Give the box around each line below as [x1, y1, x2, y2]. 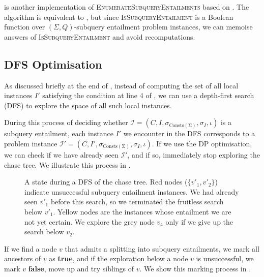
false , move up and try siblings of [28, 263, 134, 273]
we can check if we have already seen [4, 149, 119, 160]
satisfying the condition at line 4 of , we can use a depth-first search [42, 90, 254, 101]
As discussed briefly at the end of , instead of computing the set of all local [4, 80, 239, 90]
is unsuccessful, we [196, 253, 254, 264]
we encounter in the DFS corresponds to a [123, 128, 255, 139]
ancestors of [4, 253, 41, 264]
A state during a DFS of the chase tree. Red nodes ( [24, 176, 188, 187]
